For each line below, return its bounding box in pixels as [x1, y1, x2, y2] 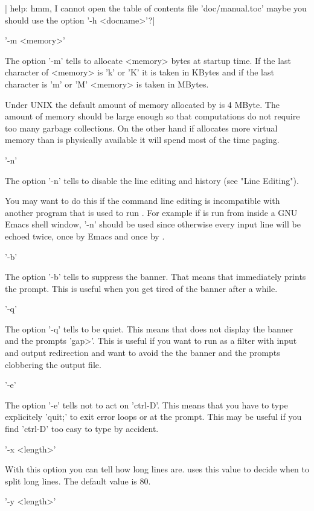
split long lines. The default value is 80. [5, 474, 151, 487]
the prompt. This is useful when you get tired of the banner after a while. [5, 282, 278, 294]
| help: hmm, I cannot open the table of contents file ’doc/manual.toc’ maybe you [5, 2, 307, 14]
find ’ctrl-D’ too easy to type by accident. [5, 422, 159, 435]
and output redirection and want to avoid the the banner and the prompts [5, 346, 280, 359]
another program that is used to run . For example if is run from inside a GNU [5, 206, 298, 218]
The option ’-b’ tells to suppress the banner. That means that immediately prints [5, 270, 306, 283]
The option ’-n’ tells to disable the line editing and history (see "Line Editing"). [5, 174, 299, 186]
